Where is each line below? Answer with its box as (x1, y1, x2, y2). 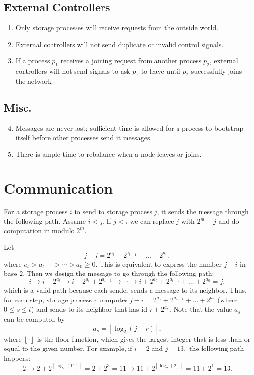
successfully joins (191, 66, 242, 76)
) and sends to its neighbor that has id (31, 304, 147, 314)
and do (218, 216, 239, 226)
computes (99, 294, 128, 304)
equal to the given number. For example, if (4, 343, 132, 353)
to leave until (141, 66, 180, 76)
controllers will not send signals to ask (15, 66, 130, 76)
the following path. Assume (4, 216, 86, 226)
